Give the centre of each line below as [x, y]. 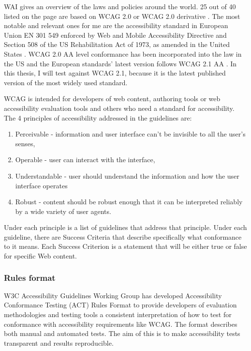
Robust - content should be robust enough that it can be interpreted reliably [129, 202]
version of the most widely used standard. [66, 82]
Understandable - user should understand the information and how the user [127, 175]
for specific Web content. [41, 256]
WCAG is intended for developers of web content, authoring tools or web [112, 99]
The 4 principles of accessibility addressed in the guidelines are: [98, 117]
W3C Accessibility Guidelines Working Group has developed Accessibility [113, 295]
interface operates [41, 185]
